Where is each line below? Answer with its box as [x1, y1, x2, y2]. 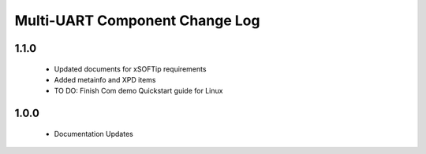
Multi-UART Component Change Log [14, 12, 260, 29]
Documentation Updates [54, 129, 133, 138]
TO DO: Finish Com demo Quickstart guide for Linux [54, 86, 223, 96]
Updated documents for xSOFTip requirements [54, 64, 207, 74]
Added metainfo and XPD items [54, 75, 157, 84]
